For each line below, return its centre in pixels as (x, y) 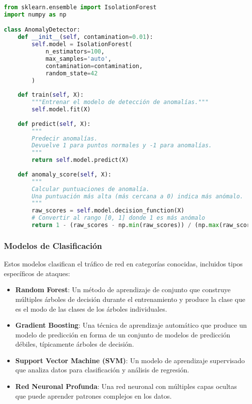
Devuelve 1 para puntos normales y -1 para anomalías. (122, 146)
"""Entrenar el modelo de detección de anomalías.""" (120, 102)
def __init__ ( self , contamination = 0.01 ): (85, 37)
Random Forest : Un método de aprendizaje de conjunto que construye (123, 290)
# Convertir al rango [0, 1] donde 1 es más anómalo (118, 218)
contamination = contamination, (94, 66)
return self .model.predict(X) (80, 160)
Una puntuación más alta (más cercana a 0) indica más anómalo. (137, 196)
